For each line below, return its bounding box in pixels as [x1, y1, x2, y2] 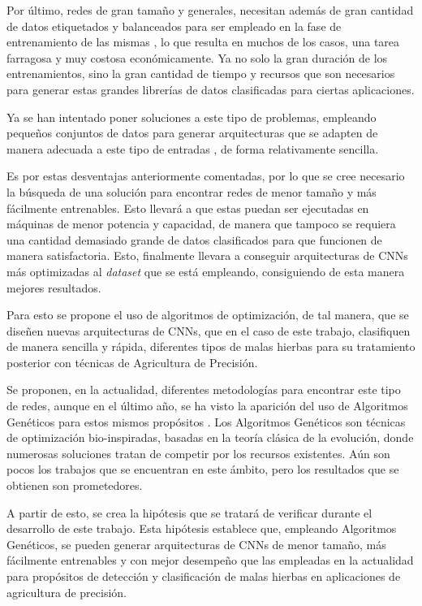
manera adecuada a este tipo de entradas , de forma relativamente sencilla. [6, 140, 379, 157]
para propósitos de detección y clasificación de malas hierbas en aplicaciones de [6, 568, 401, 584]
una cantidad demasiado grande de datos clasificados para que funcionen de [6, 231, 382, 248]
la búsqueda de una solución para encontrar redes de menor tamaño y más [6, 183, 377, 200]
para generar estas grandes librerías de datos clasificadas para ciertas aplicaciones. [6, 80, 415, 97]
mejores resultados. [6, 279, 101, 296]
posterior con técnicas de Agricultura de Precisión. [6, 353, 258, 370]
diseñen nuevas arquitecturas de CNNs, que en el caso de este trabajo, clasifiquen [6, 322, 411, 339]
